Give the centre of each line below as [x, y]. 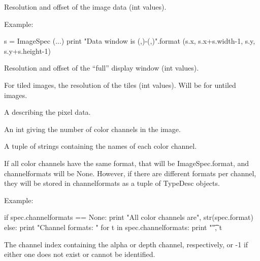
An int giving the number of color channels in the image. [92, 129]
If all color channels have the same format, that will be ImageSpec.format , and [127, 163]
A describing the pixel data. [47, 112]
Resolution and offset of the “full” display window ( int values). [102, 68]
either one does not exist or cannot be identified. [80, 254]
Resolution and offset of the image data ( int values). [85, 7]
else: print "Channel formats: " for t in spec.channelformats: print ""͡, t [113, 227]
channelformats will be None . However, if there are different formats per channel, [130, 173]
